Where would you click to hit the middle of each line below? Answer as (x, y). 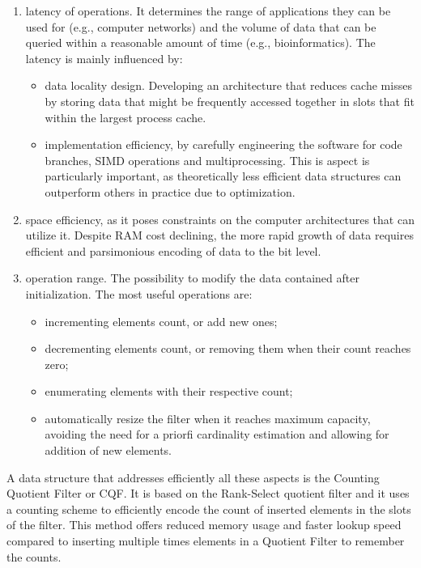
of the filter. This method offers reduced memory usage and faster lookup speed (204, 525)
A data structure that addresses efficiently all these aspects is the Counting (193, 477)
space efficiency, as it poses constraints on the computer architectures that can (220, 219)
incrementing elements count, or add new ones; (161, 321)
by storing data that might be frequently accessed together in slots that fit (230, 101)
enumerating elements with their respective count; (169, 391)
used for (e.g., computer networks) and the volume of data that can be (201, 26)
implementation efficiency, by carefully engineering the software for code (223, 144)
